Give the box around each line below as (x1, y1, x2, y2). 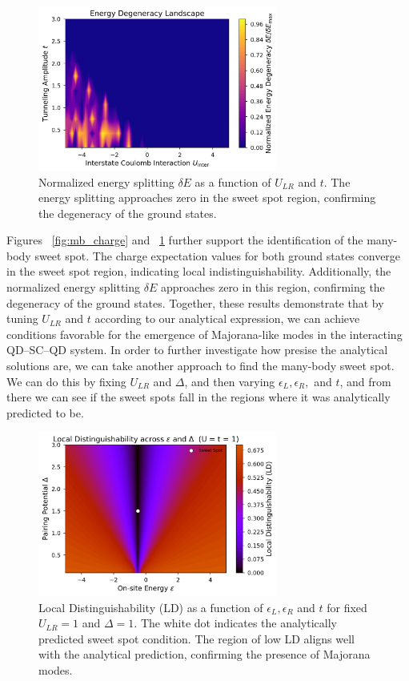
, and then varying (184, 373, 275, 389)
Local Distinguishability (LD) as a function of (38, 598, 263, 615)
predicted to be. (6, 404, 84, 421)
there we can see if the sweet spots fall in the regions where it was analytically (6, 389, 391, 405)
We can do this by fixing (6, 373, 126, 389)
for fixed (327, 598, 367, 615)
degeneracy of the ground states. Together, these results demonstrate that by (6, 294, 384, 311)
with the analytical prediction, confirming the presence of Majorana (38, 646, 371, 663)
